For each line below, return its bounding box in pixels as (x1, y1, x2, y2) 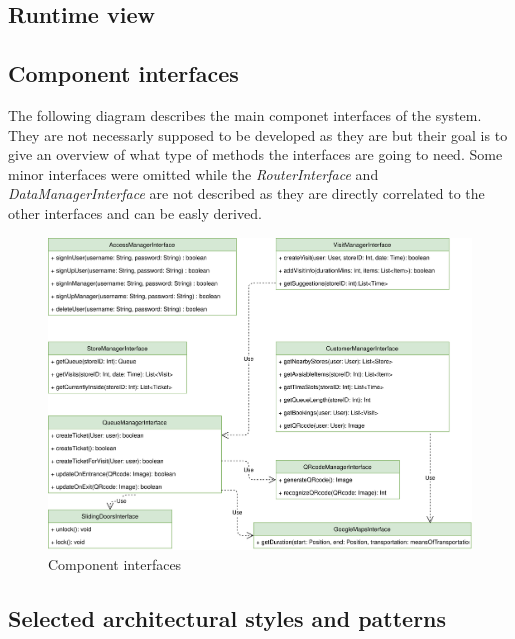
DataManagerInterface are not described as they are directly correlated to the (8, 183, 485, 204)
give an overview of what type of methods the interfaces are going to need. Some (8, 144, 503, 165)
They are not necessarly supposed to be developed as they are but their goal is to (8, 124, 508, 145)
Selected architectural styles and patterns (8, 603, 447, 634)
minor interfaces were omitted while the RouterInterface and (8, 163, 379, 184)
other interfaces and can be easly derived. (8, 202, 262, 223)
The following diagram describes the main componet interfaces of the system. (8, 104, 482, 125)
